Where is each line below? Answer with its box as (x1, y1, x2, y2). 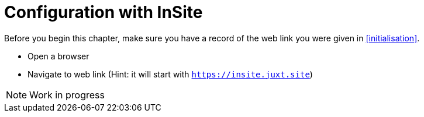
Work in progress (29, 88, 105, 101)
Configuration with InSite (4, 2, 203, 22)
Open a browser (27, 51, 89, 61)
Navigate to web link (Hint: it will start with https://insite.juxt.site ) (27, 69, 313, 79)
